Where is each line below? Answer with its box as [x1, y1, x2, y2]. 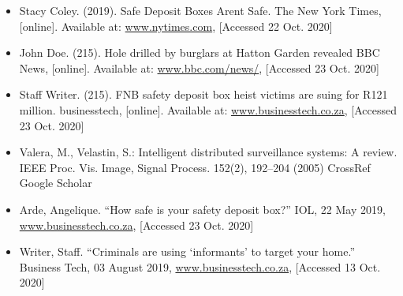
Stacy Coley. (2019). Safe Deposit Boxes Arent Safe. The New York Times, [19, 2, 382, 18]
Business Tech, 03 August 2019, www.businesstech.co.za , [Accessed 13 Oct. [19, 258, 381, 275]
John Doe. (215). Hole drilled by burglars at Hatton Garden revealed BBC [19, 44, 380, 61]
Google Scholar [19, 174, 92, 191]
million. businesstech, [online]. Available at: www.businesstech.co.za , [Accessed [19, 101, 397, 118]
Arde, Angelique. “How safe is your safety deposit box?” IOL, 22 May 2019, [19, 200, 386, 217]
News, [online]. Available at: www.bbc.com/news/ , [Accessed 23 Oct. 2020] [19, 59, 379, 76]
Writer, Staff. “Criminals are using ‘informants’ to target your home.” [19, 243, 355, 260]
